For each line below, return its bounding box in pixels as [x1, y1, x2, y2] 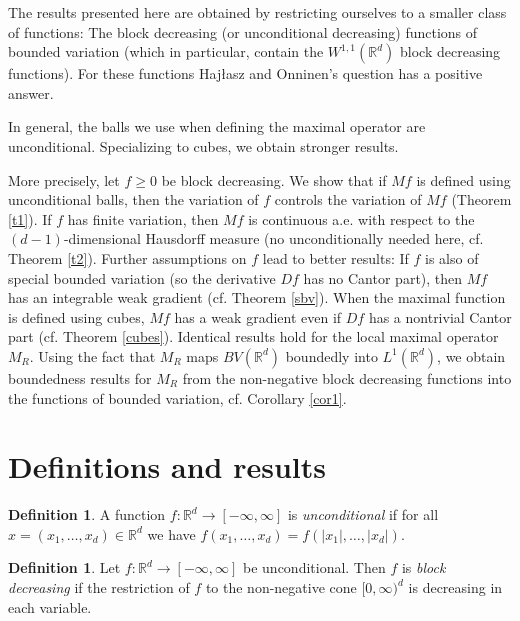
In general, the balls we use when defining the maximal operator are [8, 116, 426, 137]
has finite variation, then [67, 208, 219, 229]
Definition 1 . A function [8, 504, 166, 525]
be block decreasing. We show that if [161, 169, 387, 190]
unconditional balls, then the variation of [8, 189, 259, 210]
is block [401, 557, 446, 578]
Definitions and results [8, 446, 326, 487]
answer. [8, 82, 54, 103]
